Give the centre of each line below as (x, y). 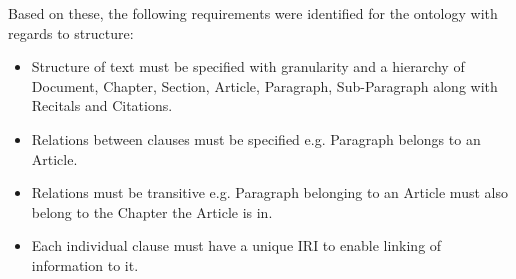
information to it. (85, 264)
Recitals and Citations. (102, 105)
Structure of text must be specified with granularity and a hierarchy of (248, 66)
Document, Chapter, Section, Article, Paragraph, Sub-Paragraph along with (264, 85)
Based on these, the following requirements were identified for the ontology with (253, 13)
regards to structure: (71, 32)
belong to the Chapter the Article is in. (152, 211)
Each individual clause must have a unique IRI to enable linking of (236, 245)
